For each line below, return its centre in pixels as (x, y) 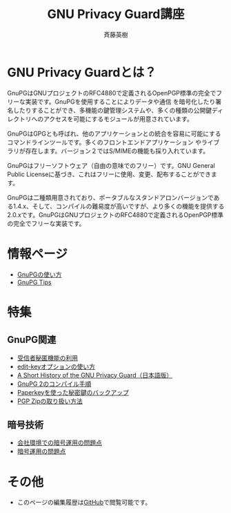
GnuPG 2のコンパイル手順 (54, 384)
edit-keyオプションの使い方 (56, 366)
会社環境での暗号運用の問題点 (59, 442)
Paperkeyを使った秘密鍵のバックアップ (73, 392)
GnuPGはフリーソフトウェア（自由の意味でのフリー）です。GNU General (111, 165)
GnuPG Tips (34, 282)
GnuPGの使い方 (39, 274)
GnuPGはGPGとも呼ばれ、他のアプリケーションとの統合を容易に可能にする (114, 133)
